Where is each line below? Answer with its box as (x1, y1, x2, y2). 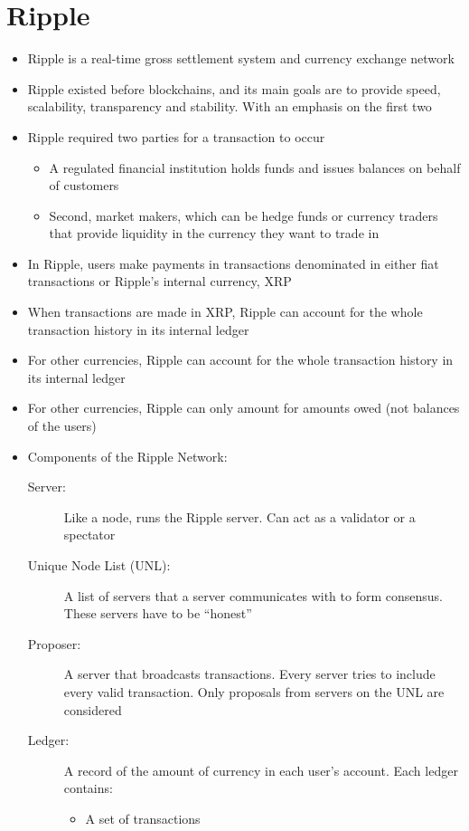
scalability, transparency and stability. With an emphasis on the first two (27, 97, 432, 116)
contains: (63, 778, 113, 798)
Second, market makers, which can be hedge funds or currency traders (49, 205, 438, 224)
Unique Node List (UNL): (27, 556, 171, 574)
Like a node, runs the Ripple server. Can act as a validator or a (63, 507, 416, 526)
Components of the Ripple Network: (27, 446, 228, 465)
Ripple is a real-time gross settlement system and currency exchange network (27, 49, 455, 68)
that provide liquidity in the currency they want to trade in (49, 224, 380, 243)
